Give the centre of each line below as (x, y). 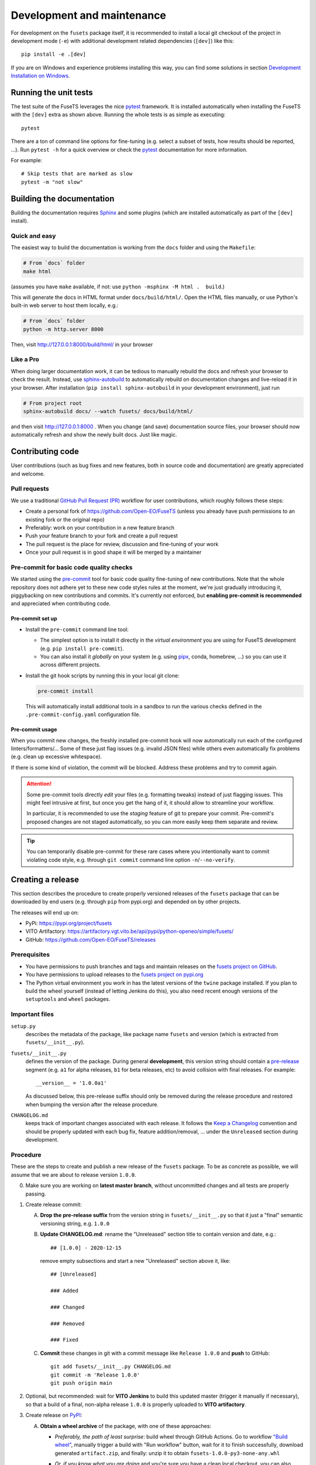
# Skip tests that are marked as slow (77, 174)
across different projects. (70, 665)
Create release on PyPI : (54, 1415)
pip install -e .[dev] (54, 54)
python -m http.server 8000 (63, 329)
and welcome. (28, 473)
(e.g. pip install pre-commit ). (82, 648)
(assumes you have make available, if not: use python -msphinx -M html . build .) (118, 287)
